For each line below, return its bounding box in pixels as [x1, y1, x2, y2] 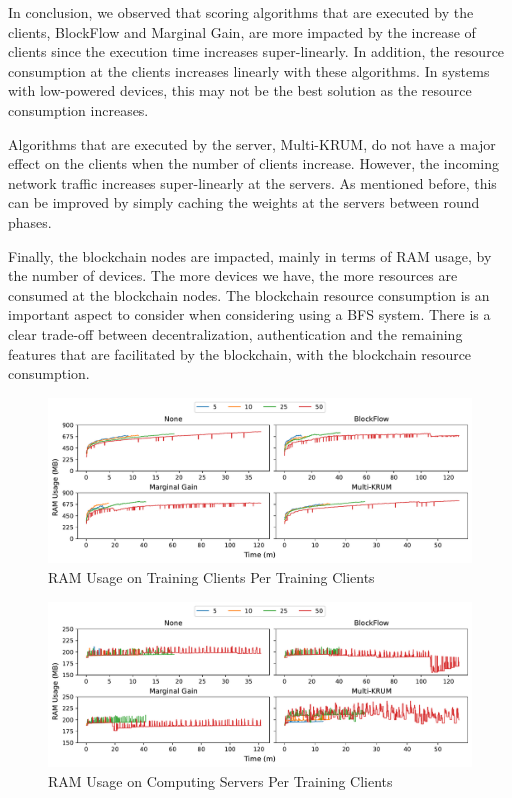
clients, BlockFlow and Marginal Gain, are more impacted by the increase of [8, 21, 476, 42]
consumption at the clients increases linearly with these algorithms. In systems [8, 60, 490, 81]
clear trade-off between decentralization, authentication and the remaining [8, 323, 463, 344]
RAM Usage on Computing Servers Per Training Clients [48, 770, 393, 791]
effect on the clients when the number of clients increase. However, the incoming [8, 153, 500, 174]
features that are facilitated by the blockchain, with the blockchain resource [8, 343, 472, 364]
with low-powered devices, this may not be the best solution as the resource [8, 80, 472, 101]
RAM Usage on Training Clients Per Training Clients [48, 566, 375, 587]
